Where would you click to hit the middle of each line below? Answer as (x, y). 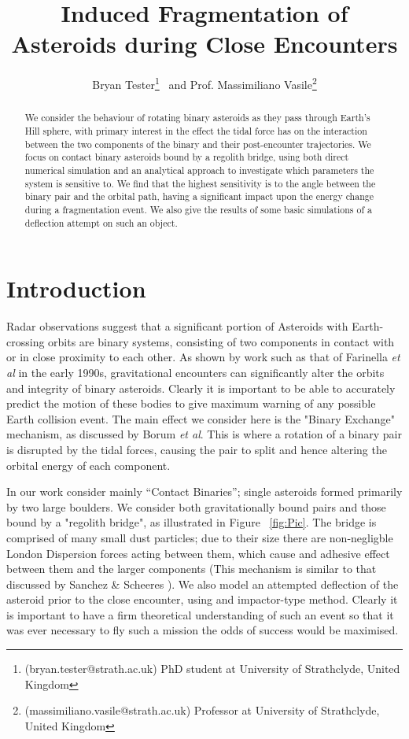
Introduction (76, 288)
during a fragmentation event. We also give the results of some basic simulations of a (198, 209)
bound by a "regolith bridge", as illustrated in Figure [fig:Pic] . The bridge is (192, 522)
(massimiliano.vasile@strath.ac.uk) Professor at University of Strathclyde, (202, 710)
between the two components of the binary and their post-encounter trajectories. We (198, 144)
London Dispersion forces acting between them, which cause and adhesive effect (198, 553)
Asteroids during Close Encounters (204, 44)
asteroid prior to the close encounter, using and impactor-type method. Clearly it (202, 599)
